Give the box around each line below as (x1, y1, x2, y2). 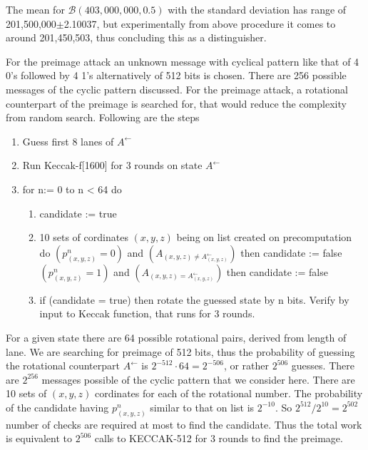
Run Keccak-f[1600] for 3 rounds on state (22, 158, 203, 173)
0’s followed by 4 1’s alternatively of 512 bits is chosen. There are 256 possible (6, 68, 347, 83)
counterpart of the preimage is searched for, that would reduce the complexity (6, 96, 347, 111)
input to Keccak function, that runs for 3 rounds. (39, 306, 255, 321)
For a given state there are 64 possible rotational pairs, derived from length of (6, 329, 347, 344)
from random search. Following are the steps (6, 110, 200, 125)
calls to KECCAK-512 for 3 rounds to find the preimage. (94, 431, 343, 446)
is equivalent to (6, 431, 73, 446)
